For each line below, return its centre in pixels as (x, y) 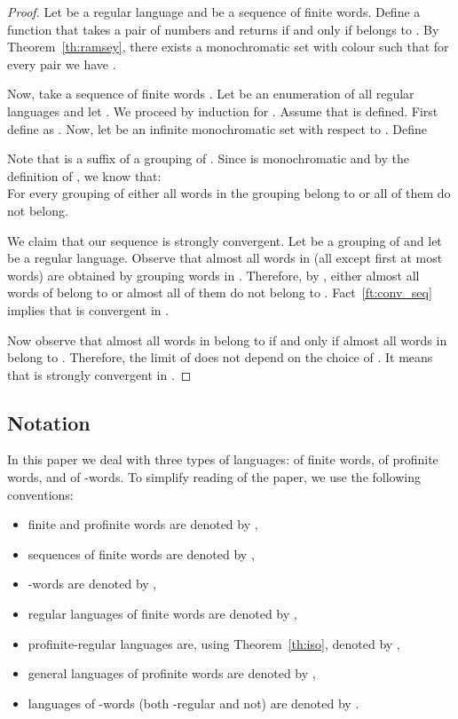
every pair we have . (62, 63)
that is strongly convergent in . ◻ (99, 374)
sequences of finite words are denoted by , (141, 553)
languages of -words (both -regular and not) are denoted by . (193, 703)
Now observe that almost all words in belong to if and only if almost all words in (227, 340)
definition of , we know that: (84, 175)
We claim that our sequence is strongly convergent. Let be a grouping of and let (225, 240)
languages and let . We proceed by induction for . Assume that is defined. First (223, 111)
